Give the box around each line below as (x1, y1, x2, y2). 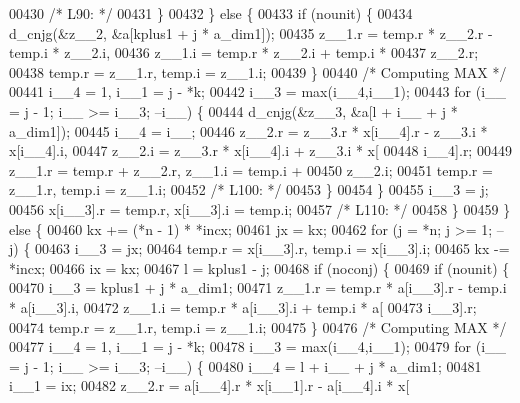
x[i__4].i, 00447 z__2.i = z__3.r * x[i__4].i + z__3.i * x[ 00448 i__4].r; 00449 (9, 140, 512, 161)
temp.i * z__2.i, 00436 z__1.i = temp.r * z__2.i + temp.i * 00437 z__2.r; (9, 42, 479, 63)
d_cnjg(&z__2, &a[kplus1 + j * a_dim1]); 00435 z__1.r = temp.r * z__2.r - (9, 22, 493, 43)
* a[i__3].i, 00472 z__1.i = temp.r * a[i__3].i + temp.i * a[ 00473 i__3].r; (9, 296, 477, 317)
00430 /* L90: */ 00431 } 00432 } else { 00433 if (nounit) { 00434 (9, 3, 413, 23)
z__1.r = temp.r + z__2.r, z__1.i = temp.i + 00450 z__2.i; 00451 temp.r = (9, 159, 493, 180)
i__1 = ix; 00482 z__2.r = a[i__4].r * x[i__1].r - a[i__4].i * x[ (9, 375, 410, 396)
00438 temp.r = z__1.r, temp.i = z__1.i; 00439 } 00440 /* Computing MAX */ (9, 61, 507, 82)
